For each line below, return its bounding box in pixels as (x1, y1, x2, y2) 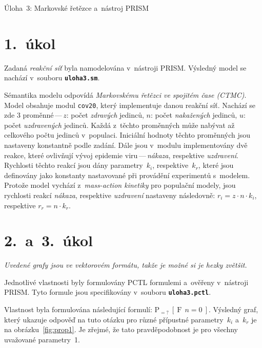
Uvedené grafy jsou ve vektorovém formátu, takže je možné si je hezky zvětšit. (4, 259, 247, 270)
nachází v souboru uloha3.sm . (4, 72, 100, 83)
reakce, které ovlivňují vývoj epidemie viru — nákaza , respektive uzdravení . (4, 149, 238, 160)
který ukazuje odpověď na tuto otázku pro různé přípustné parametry (4, 314, 224, 324)
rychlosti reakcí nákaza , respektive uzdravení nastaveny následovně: (4, 189, 215, 200)
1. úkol (4, 32, 56, 53)
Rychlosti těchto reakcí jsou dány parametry (4, 160, 143, 170)
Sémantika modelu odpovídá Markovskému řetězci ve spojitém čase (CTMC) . (4, 89, 247, 100)
